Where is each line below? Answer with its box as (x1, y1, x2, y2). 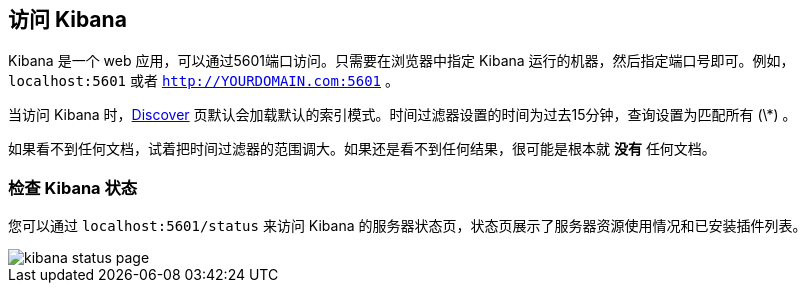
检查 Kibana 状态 (8, 177, 138, 198)
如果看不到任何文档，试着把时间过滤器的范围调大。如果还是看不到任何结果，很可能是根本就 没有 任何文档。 (8, 140, 716, 158)
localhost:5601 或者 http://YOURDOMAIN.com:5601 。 (8, 72, 399, 90)
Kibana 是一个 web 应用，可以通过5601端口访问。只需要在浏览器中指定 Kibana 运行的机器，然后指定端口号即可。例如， (8, 52, 795, 70)
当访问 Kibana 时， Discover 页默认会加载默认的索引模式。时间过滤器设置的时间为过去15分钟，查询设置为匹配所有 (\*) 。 (8, 106, 797, 124)
